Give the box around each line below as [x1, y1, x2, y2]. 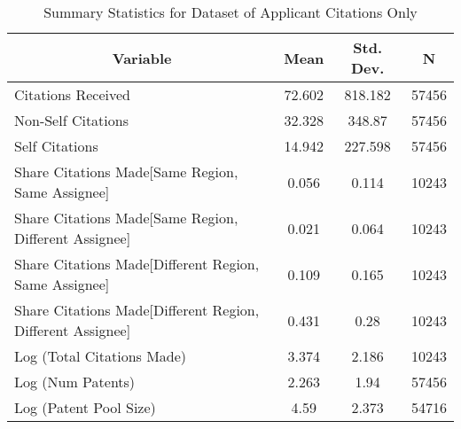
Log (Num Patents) [14, 371, 136, 392]
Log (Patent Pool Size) [14, 397, 156, 417]
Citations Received [14, 84, 130, 105]
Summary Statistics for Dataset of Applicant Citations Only [43, 2, 418, 22]
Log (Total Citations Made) [14, 346, 187, 366]
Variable [112, 47, 172, 68]
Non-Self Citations [14, 110, 129, 130]
